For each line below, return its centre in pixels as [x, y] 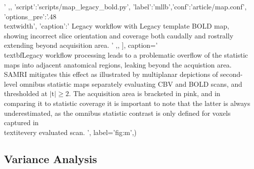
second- [231, 74]
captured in [21, 122]
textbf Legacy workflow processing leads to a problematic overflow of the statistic [126, 54]
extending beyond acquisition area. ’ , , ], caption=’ [81, 45]
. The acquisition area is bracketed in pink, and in [145, 93]
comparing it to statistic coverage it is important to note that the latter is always [127, 103]
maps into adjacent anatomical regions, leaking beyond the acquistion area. [118, 64]
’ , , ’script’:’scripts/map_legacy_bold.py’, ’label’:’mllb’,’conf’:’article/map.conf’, [125, 6]
